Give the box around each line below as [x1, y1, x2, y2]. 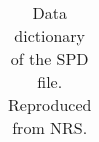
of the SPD [10, 47, 89, 70]
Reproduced [8, 93, 92, 116]
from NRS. [12, 116, 88, 139]
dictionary [14, 24, 86, 47]
